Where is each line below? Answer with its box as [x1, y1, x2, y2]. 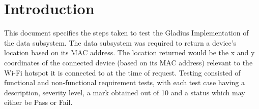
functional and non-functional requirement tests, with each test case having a [4, 77, 245, 88]
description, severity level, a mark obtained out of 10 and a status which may [4, 87, 245, 97]
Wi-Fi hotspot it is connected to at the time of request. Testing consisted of [4, 67, 241, 78]
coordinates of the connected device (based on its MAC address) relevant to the [4, 57, 253, 67]
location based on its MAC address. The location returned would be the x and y [4, 47, 255, 58]
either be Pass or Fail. [4, 97, 73, 107]
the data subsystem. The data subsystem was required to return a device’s [4, 37, 237, 48]
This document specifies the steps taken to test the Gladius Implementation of [4, 27, 249, 38]
